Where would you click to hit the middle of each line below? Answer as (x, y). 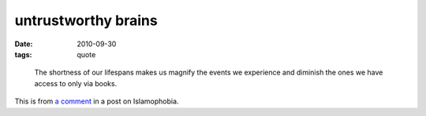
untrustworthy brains (86, 20)
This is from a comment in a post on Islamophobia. (97, 101)
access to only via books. (76, 83)
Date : (24, 44)
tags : (23, 54)
